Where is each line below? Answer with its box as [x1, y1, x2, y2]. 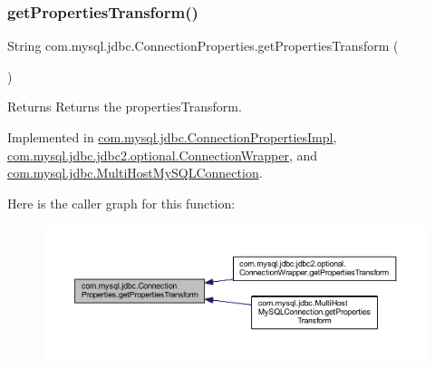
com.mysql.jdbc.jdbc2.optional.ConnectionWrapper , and [7, 145, 318, 164]
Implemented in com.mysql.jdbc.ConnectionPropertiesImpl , [7, 128, 337, 146]
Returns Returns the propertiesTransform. [7, 97, 242, 116]
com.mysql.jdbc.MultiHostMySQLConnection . [7, 163, 263, 182]
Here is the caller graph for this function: [7, 193, 236, 212]
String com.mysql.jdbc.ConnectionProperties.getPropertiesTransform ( [7, 36, 399, 55]
